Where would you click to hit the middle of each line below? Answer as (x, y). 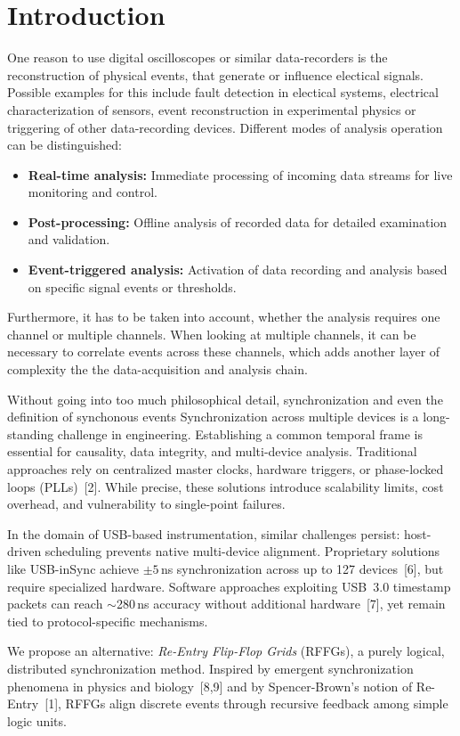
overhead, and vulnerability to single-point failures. (146, 504)
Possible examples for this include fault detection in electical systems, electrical (223, 92)
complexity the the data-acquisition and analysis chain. (157, 369)
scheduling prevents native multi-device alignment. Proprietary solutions (242, 551)
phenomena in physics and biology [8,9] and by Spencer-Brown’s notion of (210, 686)
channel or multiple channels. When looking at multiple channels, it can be (212, 334)
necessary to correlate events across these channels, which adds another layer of (224, 352)
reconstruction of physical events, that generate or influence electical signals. (215, 74)
